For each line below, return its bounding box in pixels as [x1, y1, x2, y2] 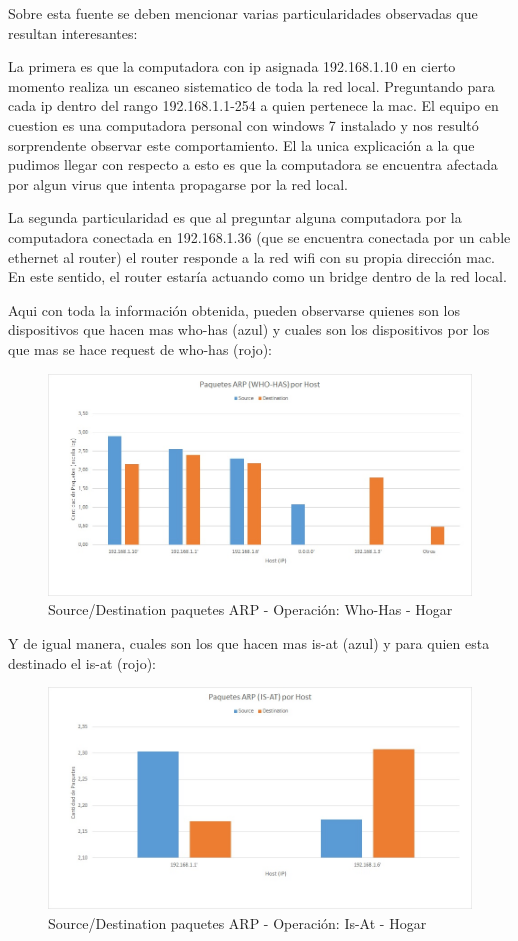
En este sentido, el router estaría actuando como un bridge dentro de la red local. [8, 266, 507, 287]
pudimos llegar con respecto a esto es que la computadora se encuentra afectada [8, 154, 498, 175]
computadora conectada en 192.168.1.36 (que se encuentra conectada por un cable [8, 226, 511, 247]
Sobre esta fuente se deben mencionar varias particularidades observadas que [8, 3, 478, 23]
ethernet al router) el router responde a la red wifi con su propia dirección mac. [8, 246, 496, 267]
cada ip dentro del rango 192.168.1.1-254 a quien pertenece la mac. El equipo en [8, 95, 499, 116]
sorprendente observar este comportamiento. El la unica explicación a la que [8, 134, 475, 155]
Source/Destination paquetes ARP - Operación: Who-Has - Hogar [48, 599, 453, 620]
